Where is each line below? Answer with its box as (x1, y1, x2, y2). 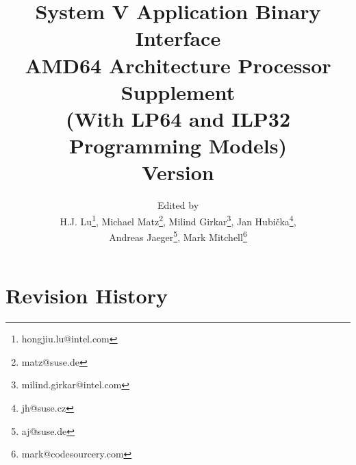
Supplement (120, 77, 236, 105)
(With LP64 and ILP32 (65, 104, 291, 132)
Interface (135, 24, 221, 52)
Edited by (157, 198, 199, 212)
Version (142, 158, 214, 186)
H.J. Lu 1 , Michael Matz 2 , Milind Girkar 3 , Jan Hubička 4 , (60, 212, 296, 228)
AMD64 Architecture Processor (25, 51, 331, 79)
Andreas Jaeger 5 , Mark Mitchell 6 (109, 228, 247, 244)
